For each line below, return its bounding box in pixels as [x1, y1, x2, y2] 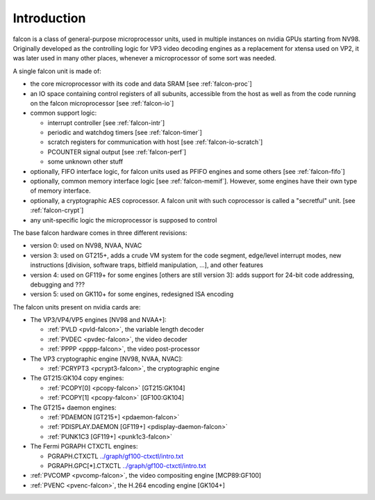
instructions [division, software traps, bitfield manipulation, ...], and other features [30, 261, 264, 269]
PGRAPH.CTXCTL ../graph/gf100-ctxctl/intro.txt [47, 452, 184, 460]
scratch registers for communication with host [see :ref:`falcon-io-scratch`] [47, 138, 263, 146]
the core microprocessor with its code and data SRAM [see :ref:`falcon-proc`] [30, 80, 253, 88]
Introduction [12, 10, 86, 26]
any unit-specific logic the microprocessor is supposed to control [30, 216, 217, 224]
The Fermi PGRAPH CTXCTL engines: [30, 442, 138, 451]
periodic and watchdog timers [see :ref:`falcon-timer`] [47, 129, 203, 137]
